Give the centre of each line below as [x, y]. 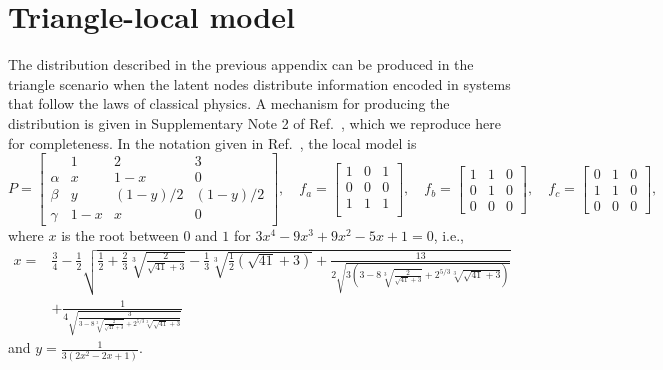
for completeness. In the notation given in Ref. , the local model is [212, 142]
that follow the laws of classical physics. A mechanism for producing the [229, 103]
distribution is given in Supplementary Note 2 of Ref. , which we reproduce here [254, 122]
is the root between [120, 235]
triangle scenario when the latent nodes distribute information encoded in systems [259, 83]
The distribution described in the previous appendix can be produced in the [241, 64]
